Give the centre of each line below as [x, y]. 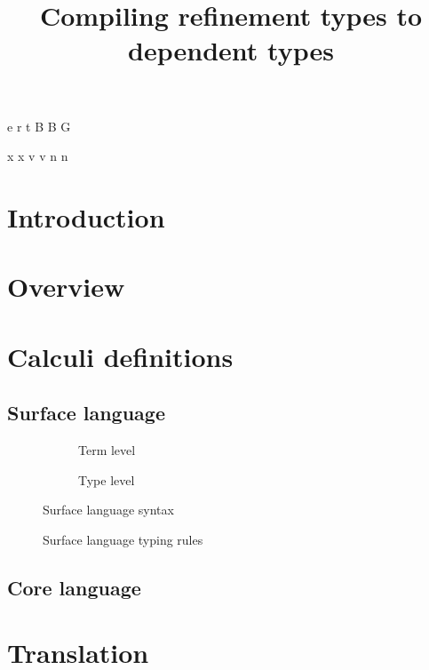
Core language [74, 587]
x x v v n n [38, 156]
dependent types [231, 50]
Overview [66, 287]
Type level [107, 479]
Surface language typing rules [123, 539]
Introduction [86, 216]
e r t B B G [39, 126]
